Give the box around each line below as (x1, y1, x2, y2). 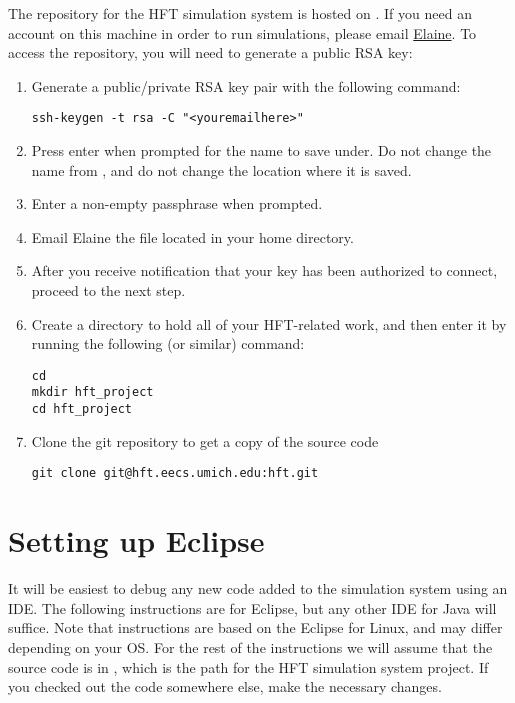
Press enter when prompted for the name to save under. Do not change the (31, 140, 492, 161)
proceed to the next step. (31, 280, 186, 300)
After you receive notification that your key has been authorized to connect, (31, 260, 498, 281)
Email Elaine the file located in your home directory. (31, 226, 354, 247)
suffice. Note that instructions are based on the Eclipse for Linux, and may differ (8, 617, 503, 638)
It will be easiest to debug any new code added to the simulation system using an (8, 578, 508, 599)
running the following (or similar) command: (31, 333, 305, 354)
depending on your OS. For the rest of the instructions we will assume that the (8, 636, 493, 657)
